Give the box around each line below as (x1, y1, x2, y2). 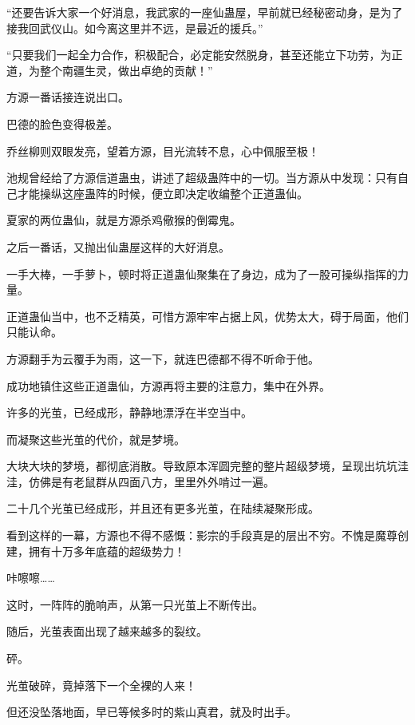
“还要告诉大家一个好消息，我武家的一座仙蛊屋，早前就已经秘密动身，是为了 (6, 4, 403, 20)
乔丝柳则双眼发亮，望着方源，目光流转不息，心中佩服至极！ (6, 142, 319, 159)
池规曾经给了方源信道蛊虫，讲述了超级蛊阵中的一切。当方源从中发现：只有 (6, 169, 397, 186)
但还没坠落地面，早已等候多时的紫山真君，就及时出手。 (6, 703, 297, 720)
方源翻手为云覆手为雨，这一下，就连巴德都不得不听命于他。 (6, 350, 319, 366)
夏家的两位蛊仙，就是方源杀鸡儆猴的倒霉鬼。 (6, 212, 241, 228)
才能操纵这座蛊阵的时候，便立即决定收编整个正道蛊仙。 (17, 184, 308, 201)
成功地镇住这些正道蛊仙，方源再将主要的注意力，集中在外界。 (6, 377, 330, 394)
